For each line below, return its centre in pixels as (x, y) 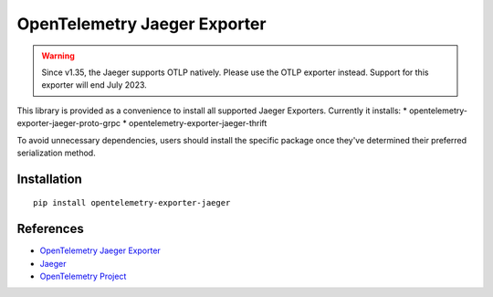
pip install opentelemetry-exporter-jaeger (132, 203)
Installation (49, 179)
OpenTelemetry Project (83, 276)
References (50, 229)
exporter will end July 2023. (94, 85)
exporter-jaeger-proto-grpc (68, 123)
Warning (58, 56)
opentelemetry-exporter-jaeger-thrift (198, 123)
